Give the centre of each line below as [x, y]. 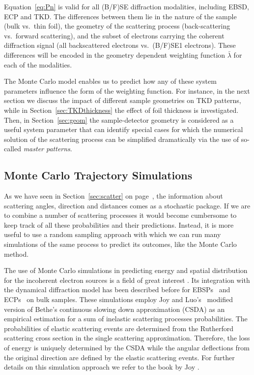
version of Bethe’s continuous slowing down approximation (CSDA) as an [114, 309]
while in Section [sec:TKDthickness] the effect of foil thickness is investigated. [121, 110]
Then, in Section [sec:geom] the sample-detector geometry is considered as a [119, 119]
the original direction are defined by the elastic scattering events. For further [119, 357]
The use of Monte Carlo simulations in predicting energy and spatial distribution [126, 270]
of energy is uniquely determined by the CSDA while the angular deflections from [127, 348]
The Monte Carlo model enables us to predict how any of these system [110, 81]
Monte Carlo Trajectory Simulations [98, 175]
